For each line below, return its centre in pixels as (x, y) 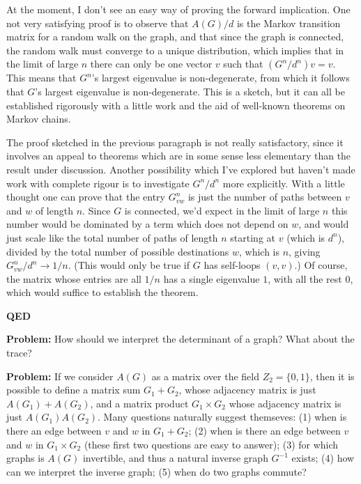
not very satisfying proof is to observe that (98, 23)
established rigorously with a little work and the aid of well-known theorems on (176, 105)
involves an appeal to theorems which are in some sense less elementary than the (179, 156)
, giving (305, 251)
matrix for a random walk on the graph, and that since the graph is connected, (175, 37)
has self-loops (232, 265)
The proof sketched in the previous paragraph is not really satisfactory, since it (175, 142)
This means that (41, 78)
